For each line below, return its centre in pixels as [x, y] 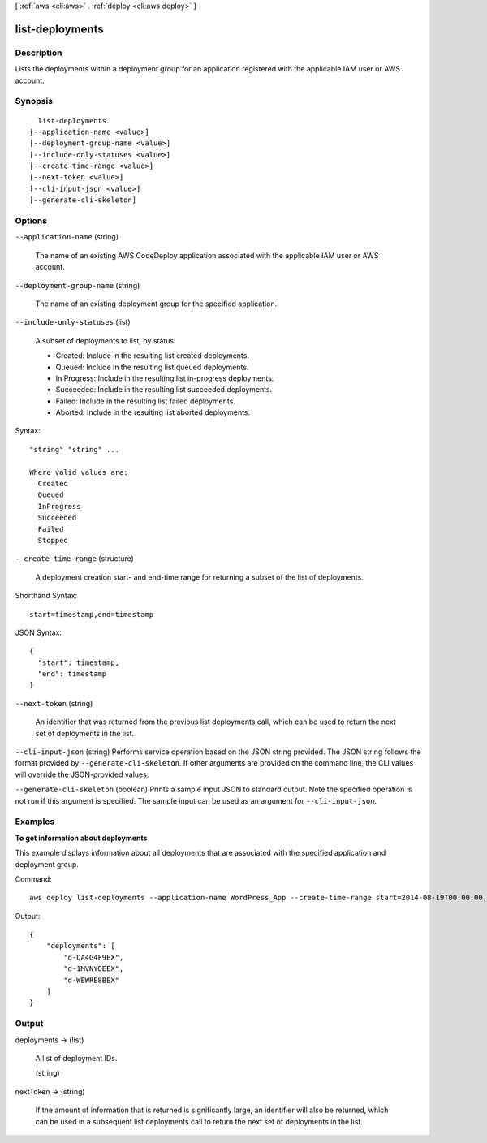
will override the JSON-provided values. [82, 774]
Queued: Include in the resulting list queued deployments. [152, 367]
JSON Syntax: [39, 632]
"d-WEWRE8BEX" [92, 980]
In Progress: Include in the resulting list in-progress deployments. [165, 378]
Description [39, 53]
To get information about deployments [81, 838]
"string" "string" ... [75, 449]
